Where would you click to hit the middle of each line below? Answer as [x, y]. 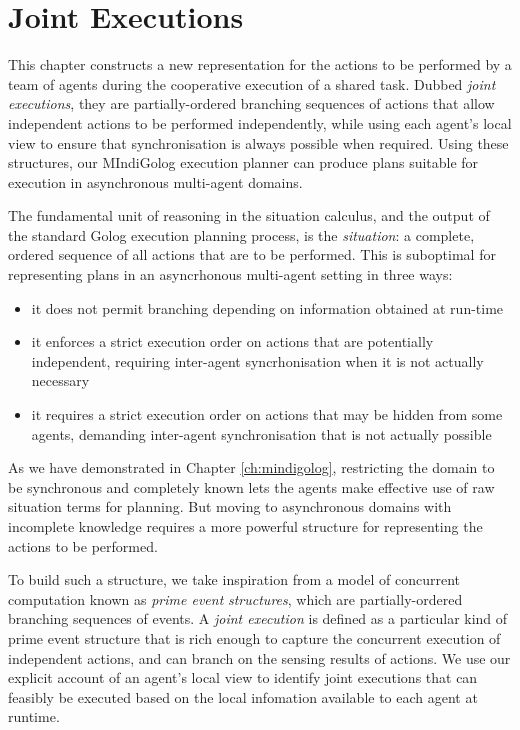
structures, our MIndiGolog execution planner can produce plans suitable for [243, 162]
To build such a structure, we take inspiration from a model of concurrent [234, 579]
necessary [60, 380]
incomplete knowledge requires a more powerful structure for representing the [245, 526]
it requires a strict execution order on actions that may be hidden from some [267, 414]
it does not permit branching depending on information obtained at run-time [267, 307]
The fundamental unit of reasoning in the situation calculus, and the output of [249, 215]
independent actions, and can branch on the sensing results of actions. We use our [259, 657]
